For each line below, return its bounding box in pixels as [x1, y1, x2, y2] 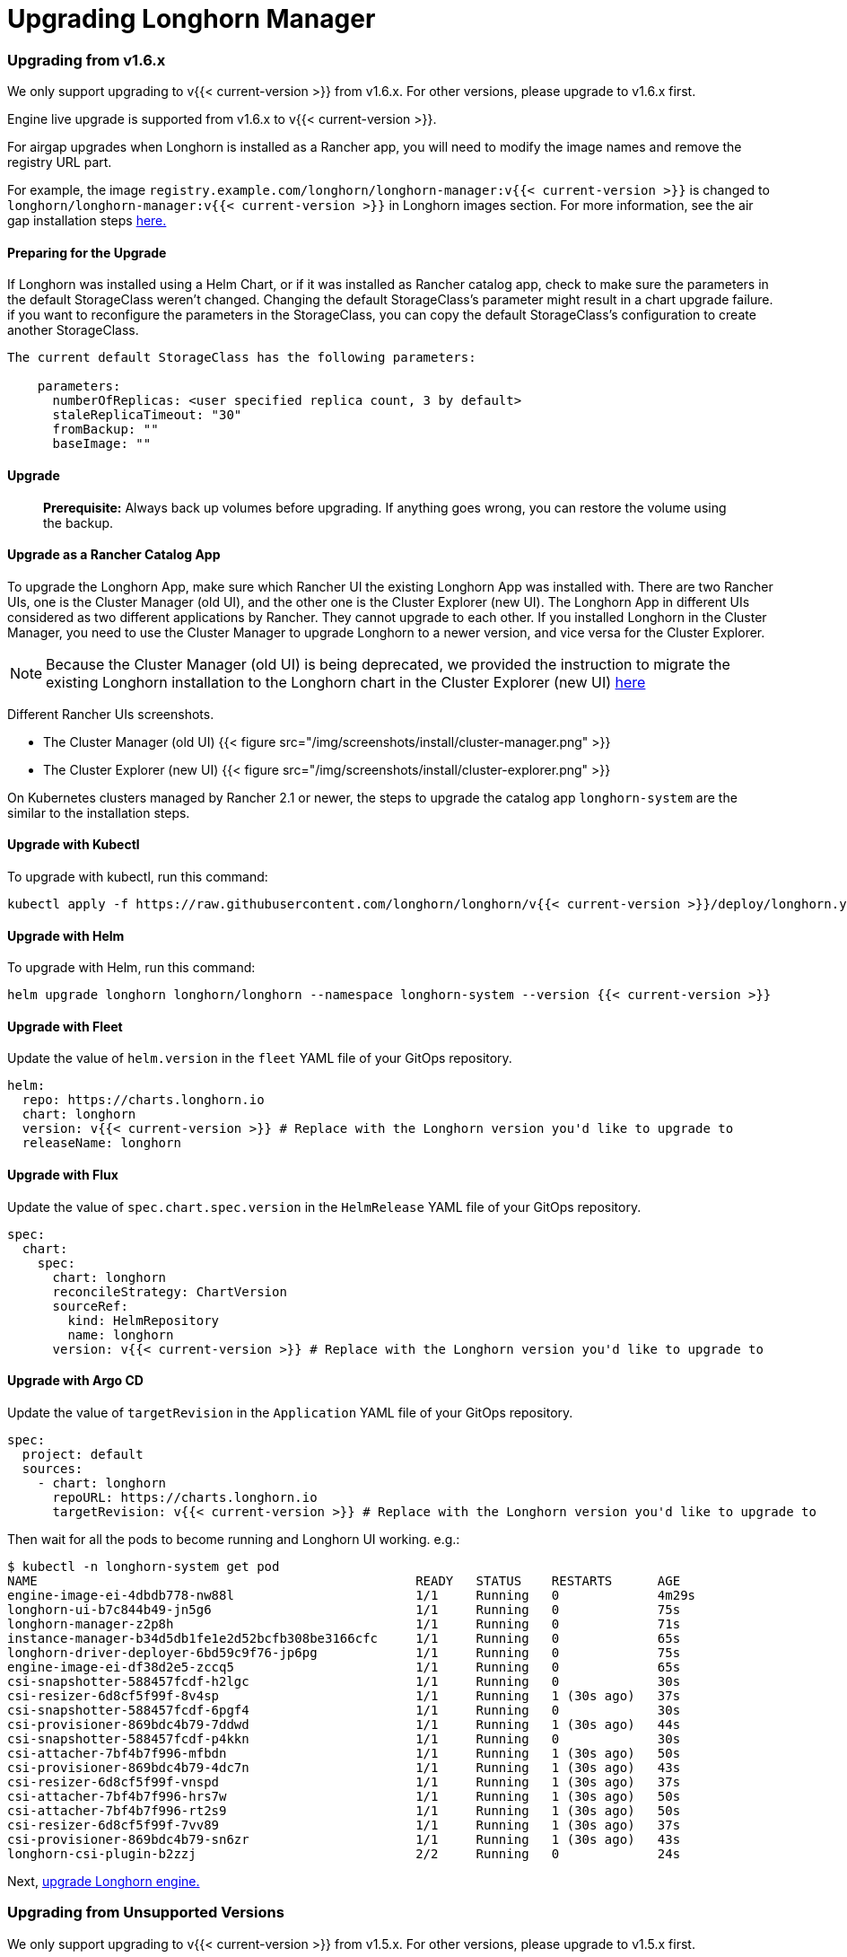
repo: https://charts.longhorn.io [22, 1093, 265, 1108]
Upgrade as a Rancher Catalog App [7, 547, 221, 563]
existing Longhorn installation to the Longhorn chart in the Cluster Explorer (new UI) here [46, 672, 646, 691]
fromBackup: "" [52, 422, 159, 437]
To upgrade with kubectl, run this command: [7, 869, 268, 884]
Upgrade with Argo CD [7, 1373, 144, 1389]
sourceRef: [52, 1298, 128, 1313]
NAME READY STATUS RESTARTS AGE [7, 1573, 681, 1588]
